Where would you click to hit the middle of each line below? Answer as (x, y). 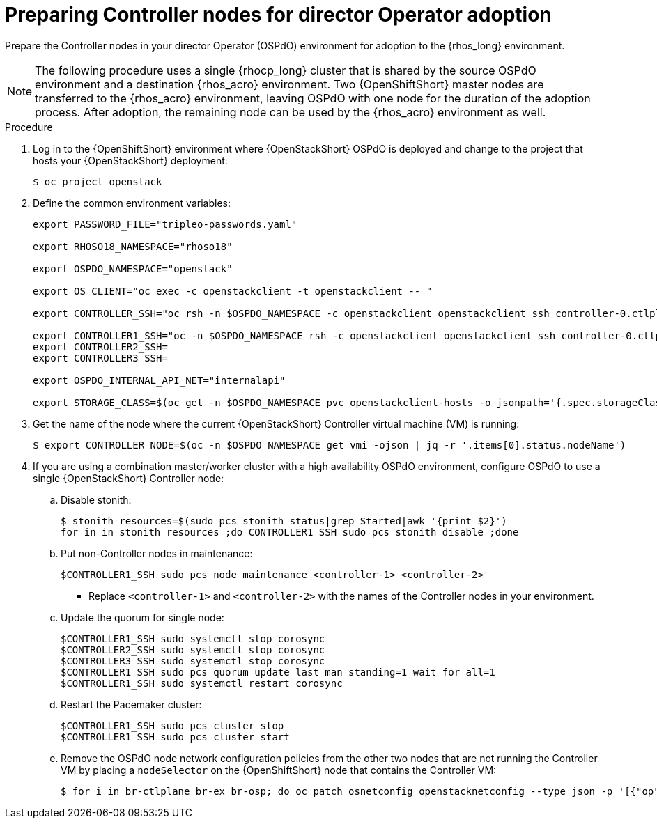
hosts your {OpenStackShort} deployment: (130, 160)
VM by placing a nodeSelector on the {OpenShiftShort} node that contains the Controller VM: (279, 770)
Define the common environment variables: (132, 203)
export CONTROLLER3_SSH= (100, 358)
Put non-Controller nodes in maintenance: (157, 553)
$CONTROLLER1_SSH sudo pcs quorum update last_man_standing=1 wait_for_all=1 (278, 672)
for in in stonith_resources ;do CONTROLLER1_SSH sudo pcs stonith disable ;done (290, 532)
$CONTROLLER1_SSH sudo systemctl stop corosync (193, 638)
